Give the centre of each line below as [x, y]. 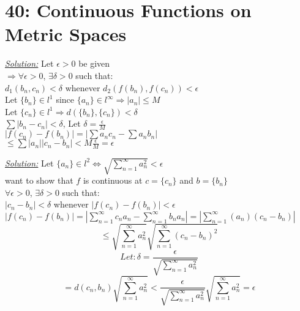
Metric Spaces [66, 34]
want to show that [39, 180]
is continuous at [113, 180]
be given [94, 63]
